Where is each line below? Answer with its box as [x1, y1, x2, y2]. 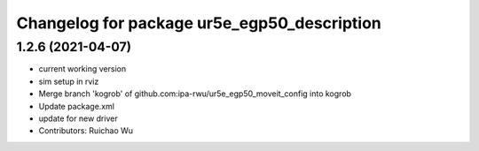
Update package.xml [38, 101, 115, 111]
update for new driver [38, 113, 119, 124]
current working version [38, 64, 127, 74]
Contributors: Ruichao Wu [38, 125, 133, 136]
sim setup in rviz [38, 76, 99, 87]
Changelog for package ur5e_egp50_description [16, 13, 381, 33]
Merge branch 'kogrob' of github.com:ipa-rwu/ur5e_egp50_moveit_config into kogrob [38, 88, 352, 99]
